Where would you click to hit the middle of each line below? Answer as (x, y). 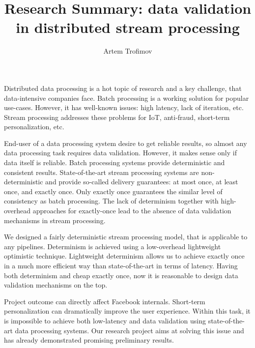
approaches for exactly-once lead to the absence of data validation (132, 211)
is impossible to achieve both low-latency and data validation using (105, 320)
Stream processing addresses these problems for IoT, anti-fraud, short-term (117, 117)
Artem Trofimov (128, 51)
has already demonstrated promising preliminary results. (89, 340)
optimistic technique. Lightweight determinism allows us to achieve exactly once (124, 256)
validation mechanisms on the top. (56, 285)
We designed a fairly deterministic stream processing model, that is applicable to (126, 237)
